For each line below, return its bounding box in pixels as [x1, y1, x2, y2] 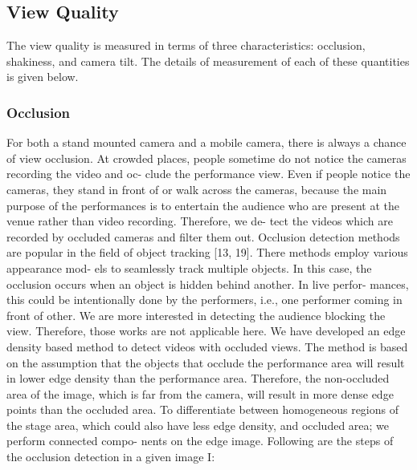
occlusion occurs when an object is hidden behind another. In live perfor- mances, [6, 275, 409, 292]
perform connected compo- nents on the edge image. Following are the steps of [6, 432, 394, 449]
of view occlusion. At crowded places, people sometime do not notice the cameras [6, 149, 407, 166]
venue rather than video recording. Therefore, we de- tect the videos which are [6, 213, 393, 229]
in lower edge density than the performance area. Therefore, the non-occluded [6, 370, 390, 387]
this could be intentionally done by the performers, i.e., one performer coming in [6, 291, 403, 308]
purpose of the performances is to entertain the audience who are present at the [6, 197, 399, 213]
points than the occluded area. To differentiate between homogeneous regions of [6, 401, 399, 418]
